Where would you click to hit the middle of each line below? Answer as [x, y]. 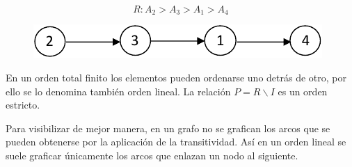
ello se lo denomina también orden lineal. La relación [118, 91]
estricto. [23, 105]
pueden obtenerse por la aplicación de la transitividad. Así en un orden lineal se [176, 142]
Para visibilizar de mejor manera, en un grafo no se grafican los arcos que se [168, 128]
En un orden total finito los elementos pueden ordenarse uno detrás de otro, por [176, 78]
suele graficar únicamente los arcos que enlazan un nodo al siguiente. [152, 156]
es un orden [303, 91]
